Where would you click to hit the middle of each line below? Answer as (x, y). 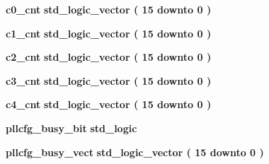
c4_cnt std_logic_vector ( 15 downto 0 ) (109, 104)
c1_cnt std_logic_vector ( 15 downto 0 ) (109, 33)
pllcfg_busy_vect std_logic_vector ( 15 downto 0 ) (135, 152)
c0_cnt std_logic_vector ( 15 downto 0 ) (109, 9)
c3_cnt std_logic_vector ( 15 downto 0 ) (109, 80)
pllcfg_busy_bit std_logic (71, 128)
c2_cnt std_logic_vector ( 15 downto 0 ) (109, 57)
